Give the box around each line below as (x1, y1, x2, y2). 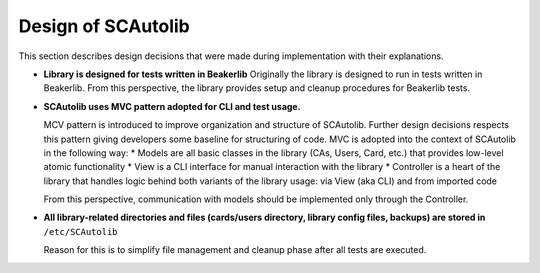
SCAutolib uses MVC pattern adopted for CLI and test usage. (43, 100, 301, 112)
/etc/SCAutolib (43, 226, 119, 237)
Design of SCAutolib (18, 15, 190, 37)
